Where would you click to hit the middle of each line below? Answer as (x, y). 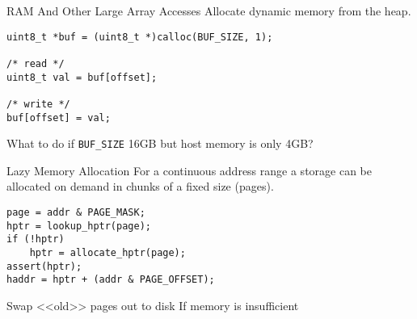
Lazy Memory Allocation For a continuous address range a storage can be (189, 170)
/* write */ (38, 104)
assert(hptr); (44, 266)
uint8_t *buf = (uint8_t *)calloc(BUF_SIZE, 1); (140, 37)
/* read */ (36, 63)
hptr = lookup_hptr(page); (79, 226)
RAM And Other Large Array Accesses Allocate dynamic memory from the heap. (209, 10)
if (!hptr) (36, 239)
